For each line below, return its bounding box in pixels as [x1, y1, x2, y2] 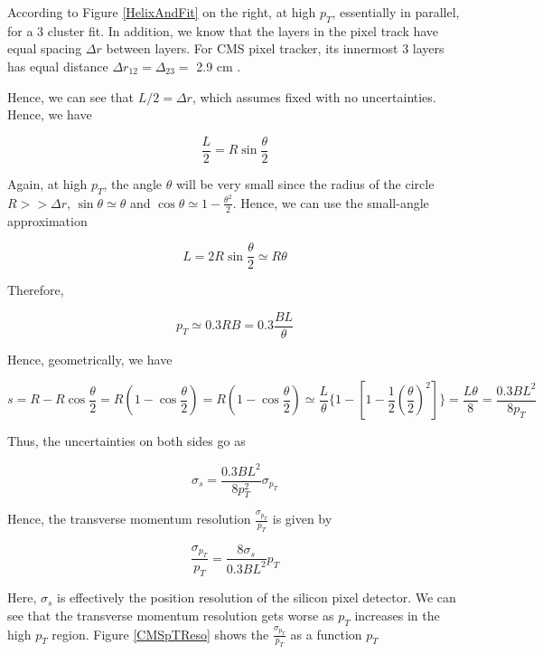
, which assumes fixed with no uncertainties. [192, 87, 436, 106]
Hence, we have [7, 105, 92, 124]
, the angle [103, 174, 163, 193]
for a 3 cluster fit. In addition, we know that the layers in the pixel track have [7, 21, 439, 40]
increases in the [354, 605, 440, 624]
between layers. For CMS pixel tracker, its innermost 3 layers [106, 39, 445, 58]
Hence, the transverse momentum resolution [7, 509, 251, 528]
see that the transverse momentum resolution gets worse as [7, 605, 334, 624]
